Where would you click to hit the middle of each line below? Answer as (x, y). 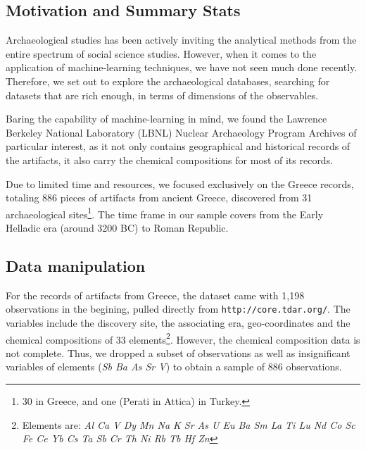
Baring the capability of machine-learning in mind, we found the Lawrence (166, 119)
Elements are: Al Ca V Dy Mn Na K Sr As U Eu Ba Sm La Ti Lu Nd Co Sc (189, 424)
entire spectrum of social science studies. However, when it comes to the (161, 53)
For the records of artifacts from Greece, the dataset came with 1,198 (155, 295)
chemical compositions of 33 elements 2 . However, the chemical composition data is (183, 338)
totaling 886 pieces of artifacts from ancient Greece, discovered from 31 (159, 198)
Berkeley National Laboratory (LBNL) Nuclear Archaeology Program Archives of (181, 132)
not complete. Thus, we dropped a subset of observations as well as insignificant (178, 352)
